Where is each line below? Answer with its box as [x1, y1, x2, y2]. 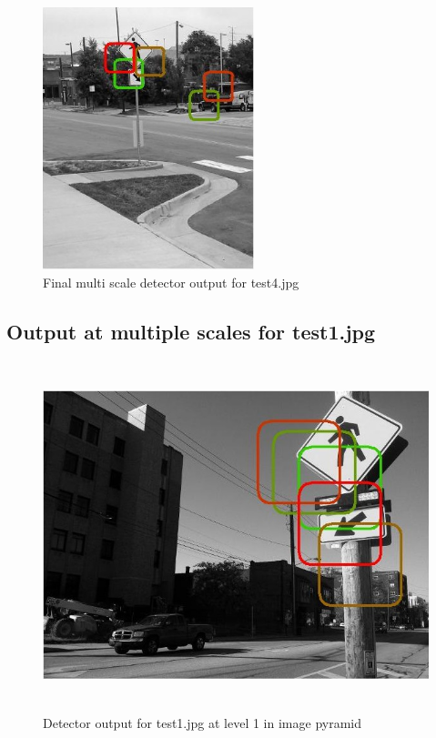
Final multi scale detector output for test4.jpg [43, 272, 299, 291]
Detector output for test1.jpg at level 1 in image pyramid [43, 713, 361, 732]
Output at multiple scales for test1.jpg [6, 317, 376, 345]
